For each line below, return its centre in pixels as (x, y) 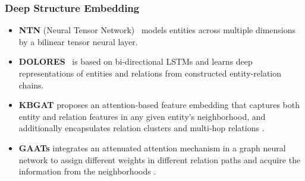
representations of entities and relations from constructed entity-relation (150, 73)
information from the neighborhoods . (87, 171)
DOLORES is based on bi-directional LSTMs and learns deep (136, 61)
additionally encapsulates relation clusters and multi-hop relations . (142, 128)
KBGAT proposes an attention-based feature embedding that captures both (159, 105)
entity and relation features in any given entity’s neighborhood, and (142, 116)
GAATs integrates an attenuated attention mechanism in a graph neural (152, 147)
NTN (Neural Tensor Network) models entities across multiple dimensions (157, 30)
